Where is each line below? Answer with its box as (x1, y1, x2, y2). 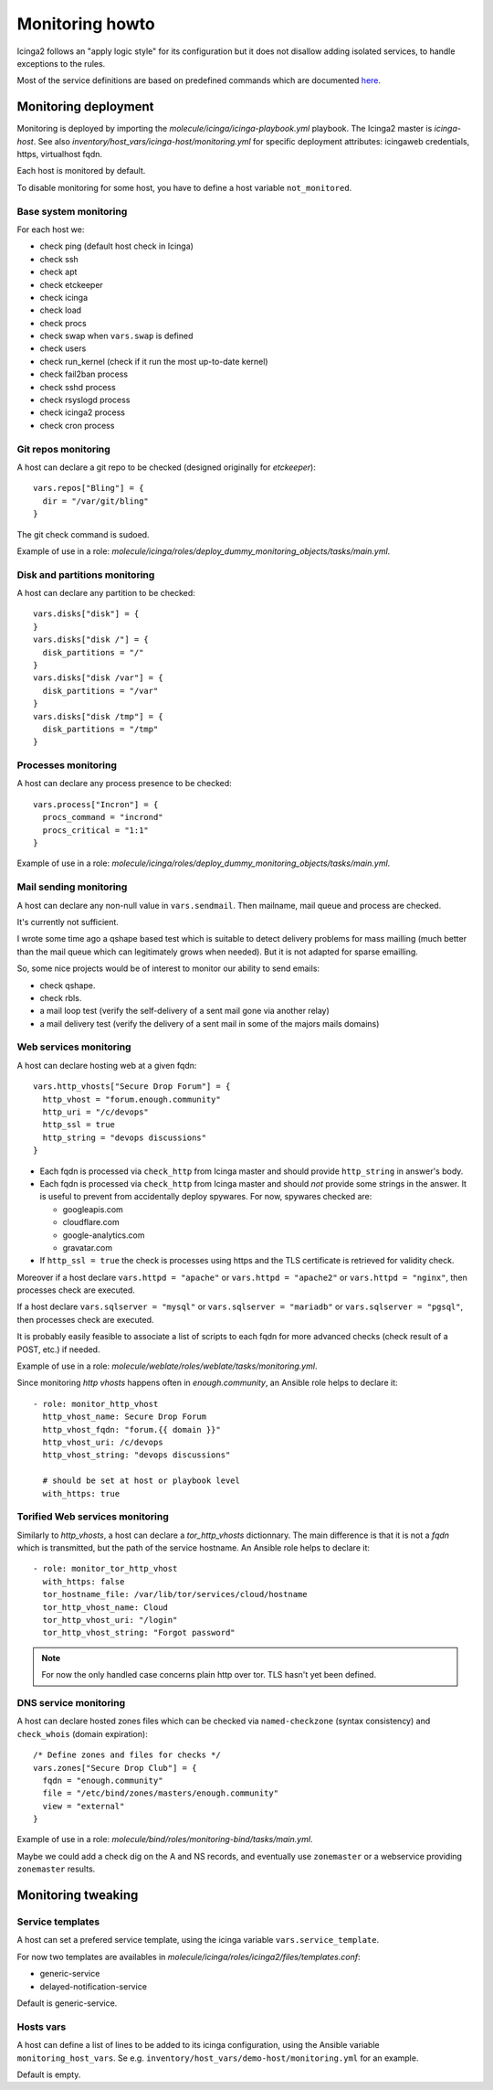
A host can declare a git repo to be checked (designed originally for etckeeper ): (16, 462, 317, 473)
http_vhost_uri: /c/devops (42, 1436, 163, 1447)
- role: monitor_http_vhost (33, 1399, 159, 1409)
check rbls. (39, 992, 82, 1003)
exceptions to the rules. (16, 58, 106, 69)
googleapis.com (62, 1203, 123, 1215)
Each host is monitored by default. (16, 165, 146, 176)
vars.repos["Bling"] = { (33, 483, 144, 494)
